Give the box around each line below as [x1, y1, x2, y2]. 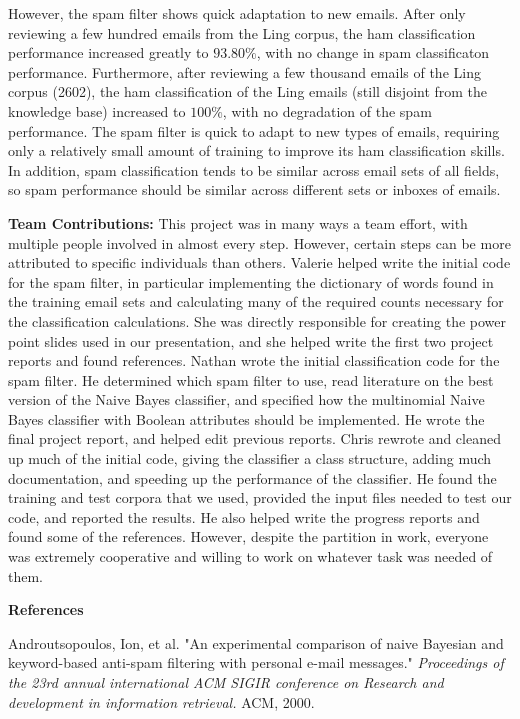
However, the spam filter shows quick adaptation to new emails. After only [8, 3, 466, 23]
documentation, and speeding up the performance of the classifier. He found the [8, 467, 497, 488]
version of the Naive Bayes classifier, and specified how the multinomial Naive [8, 389, 485, 410]
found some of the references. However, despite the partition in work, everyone [8, 526, 489, 547]
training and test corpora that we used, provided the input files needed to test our [8, 487, 512, 508]
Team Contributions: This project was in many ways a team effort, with [8, 212, 468, 233]
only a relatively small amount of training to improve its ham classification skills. [8, 140, 505, 161]
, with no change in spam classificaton [256, 42, 490, 63]
